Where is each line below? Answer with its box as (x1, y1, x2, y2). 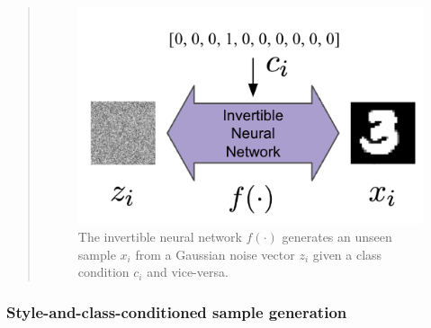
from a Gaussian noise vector (135, 244, 295, 263)
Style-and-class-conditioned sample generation (6, 300, 347, 323)
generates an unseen (282, 226, 392, 245)
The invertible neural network (77, 226, 242, 245)
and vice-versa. (147, 262, 229, 281)
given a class (312, 244, 382, 263)
